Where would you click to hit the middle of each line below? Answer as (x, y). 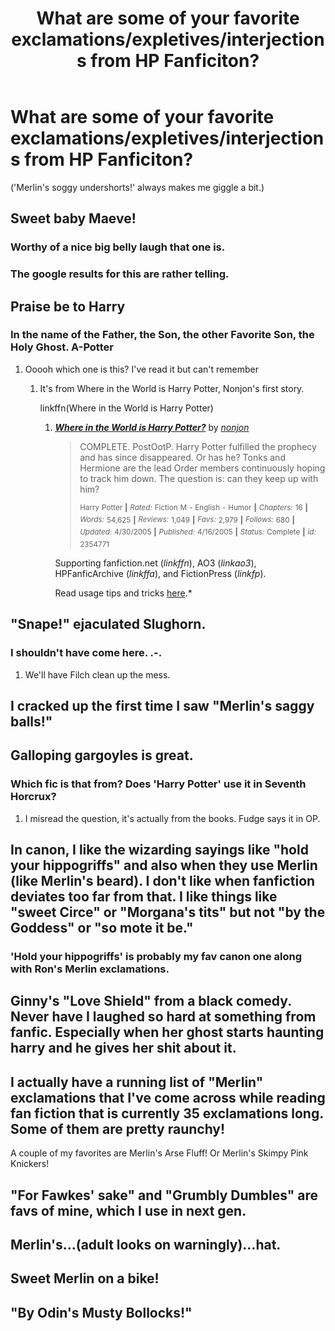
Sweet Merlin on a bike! (85, 1278)
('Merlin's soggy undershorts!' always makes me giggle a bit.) (137, 187)
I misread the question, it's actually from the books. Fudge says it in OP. (172, 818)
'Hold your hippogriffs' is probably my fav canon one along (156, 956)
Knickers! (30, 1164)
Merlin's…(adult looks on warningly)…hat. (146, 1244)
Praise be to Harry (68, 306)
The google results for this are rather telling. (120, 274)
